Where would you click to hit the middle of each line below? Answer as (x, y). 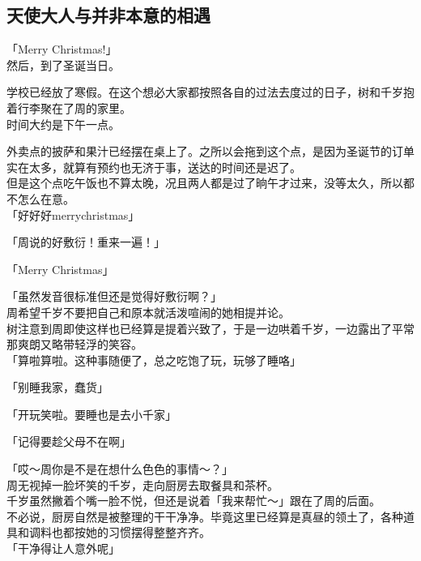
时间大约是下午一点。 (63, 124)
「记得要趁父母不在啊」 (69, 441)
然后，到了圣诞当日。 (63, 64)
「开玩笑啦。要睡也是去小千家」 (91, 414)
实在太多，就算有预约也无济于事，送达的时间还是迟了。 (154, 167)
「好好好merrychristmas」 (73, 214)
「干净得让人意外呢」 (63, 548)
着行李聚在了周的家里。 (69, 107)
